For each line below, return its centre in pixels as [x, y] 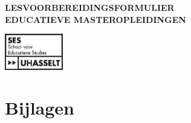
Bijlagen [40, 108]
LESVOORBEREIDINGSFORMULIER [90, 7]
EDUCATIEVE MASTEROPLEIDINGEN [95, 19]
